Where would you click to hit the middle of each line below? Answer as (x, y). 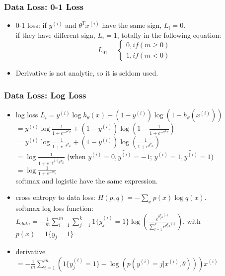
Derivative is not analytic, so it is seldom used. (87, 73)
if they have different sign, (55, 35)
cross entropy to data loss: (55, 197)
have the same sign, (132, 25)
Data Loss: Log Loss (45, 95)
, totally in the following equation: (169, 35)
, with (191, 221)
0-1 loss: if (31, 25)
